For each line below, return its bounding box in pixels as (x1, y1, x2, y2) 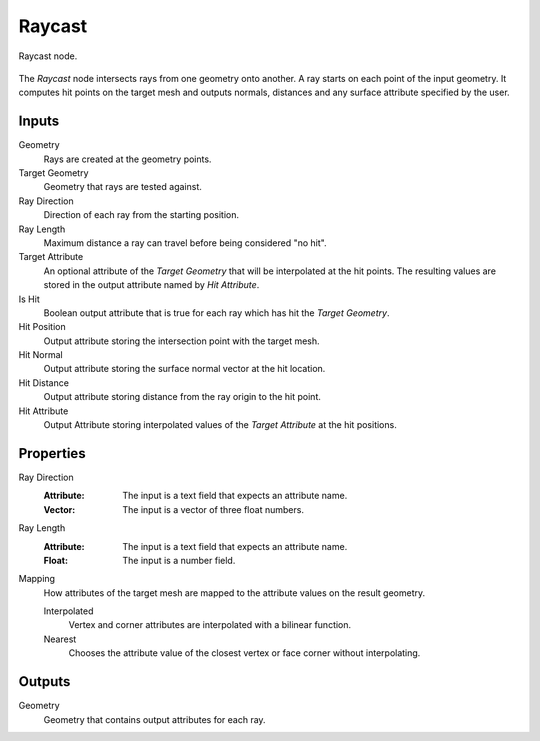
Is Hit (18, 293, 40, 305)
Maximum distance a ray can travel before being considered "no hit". (43, 236, 327, 249)
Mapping (18, 573, 55, 585)
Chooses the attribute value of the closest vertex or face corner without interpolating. (68, 647, 421, 659)
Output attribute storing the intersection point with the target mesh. (43, 335, 320, 347)
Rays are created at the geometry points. (43, 153, 212, 165)
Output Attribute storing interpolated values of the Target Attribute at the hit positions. (43, 419, 397, 431)
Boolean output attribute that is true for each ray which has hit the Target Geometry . (43, 306, 390, 319)
